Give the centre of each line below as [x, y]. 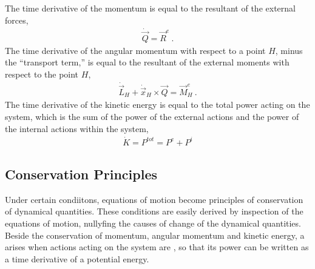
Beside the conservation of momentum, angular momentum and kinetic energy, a [155, 235]
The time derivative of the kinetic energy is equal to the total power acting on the [157, 105]
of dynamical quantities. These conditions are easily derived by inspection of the [154, 211]
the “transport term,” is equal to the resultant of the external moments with [147, 62]
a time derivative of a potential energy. [77, 258]
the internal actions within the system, [77, 128]
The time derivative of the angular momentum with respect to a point [135, 50]
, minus [289, 50]
